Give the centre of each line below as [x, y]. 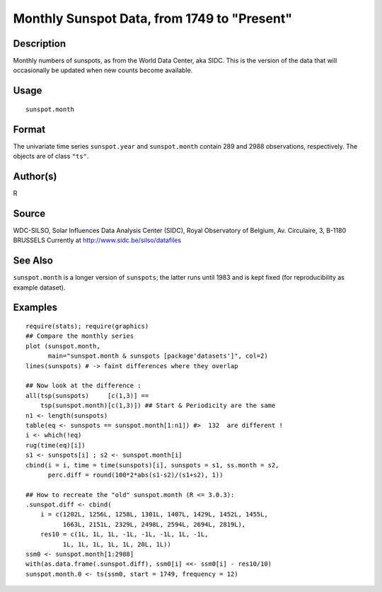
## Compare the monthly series [80, 336]
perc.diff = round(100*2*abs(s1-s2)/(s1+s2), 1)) [135, 475]
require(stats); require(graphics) [87, 326]
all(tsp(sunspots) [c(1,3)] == [87, 395]
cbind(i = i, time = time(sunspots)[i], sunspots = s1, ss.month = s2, [152, 465]
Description [40, 44]
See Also [33, 261]
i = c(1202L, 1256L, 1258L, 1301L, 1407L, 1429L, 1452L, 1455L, [154, 514]
